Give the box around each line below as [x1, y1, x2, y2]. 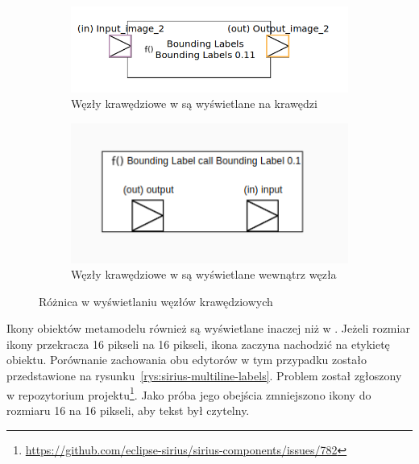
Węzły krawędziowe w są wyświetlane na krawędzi [71, 95, 317, 112]
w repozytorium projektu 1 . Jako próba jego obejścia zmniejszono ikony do [6, 383, 371, 403]
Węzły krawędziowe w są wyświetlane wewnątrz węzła [71, 266, 337, 283]
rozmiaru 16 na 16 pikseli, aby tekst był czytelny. [6, 401, 250, 418]
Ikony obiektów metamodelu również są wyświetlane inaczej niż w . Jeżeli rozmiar [6, 320, 410, 337]
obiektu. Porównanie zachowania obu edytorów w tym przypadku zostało [6, 351, 367, 368]
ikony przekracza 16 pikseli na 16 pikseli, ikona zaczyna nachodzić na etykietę [6, 335, 390, 352]
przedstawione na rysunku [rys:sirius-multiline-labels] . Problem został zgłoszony [6, 367, 402, 384]
